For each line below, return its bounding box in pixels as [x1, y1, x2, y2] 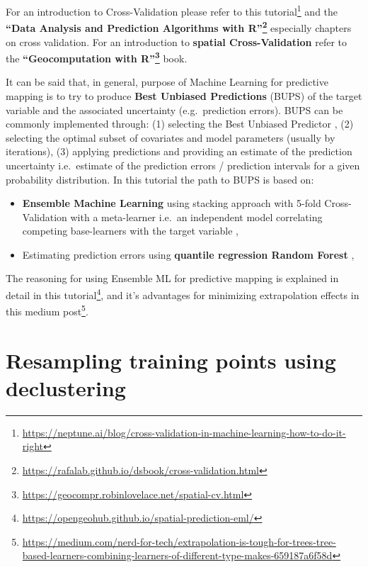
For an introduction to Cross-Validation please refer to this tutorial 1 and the [6, 2, 338, 18]
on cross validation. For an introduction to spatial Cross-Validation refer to [6, 34, 347, 49]
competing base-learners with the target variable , [22, 223, 238, 238]
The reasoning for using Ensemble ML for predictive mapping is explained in [6, 271, 339, 286]
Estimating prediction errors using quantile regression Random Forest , [22, 247, 355, 262]
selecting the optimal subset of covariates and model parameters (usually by [6, 130, 335, 145]
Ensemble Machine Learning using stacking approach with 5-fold [22, 196, 321, 210]
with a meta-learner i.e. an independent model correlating [70, 209, 323, 224]
